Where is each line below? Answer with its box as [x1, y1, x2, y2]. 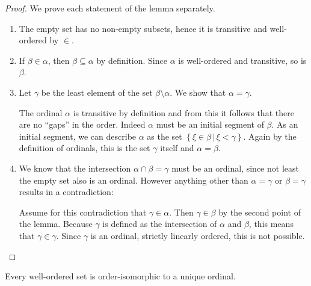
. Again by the [243, 129, 297, 142]
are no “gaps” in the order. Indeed [19, 118, 146, 131]
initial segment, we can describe [19, 129, 137, 142]
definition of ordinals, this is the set [19, 141, 150, 154]
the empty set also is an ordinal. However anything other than [19, 173, 248, 186]
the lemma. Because [19, 217, 93, 230]
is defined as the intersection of [102, 217, 217, 230]
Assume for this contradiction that [19, 205, 147, 218]
